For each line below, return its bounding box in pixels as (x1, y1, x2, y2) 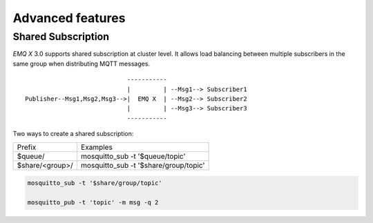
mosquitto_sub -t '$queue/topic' (80, 151, 186, 161)
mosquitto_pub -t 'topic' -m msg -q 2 (27, 198, 159, 206)
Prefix (17, 142, 37, 152)
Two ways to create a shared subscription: (12, 130, 134, 138)
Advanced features (12, 10, 126, 26)
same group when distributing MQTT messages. (12, 59, 151, 68)
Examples (80, 142, 113, 152)
